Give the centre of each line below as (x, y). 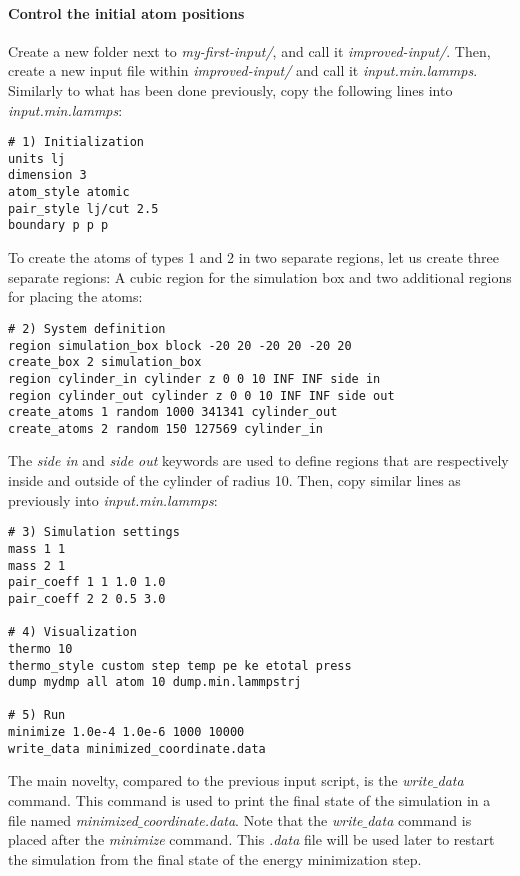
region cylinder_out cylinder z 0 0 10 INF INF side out (201, 395)
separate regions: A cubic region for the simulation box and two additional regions (260, 276)
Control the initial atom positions (126, 12)
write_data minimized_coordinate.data (137, 748)
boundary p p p (58, 225)
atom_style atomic (69, 192)
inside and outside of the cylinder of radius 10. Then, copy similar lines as (234, 480)
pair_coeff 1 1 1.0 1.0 (87, 582)
